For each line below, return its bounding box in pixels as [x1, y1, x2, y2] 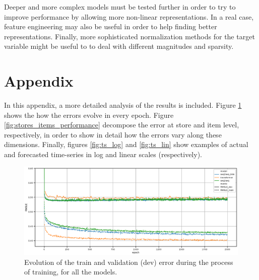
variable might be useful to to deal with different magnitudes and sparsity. [4, 41, 234, 51]
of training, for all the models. [24, 266, 117, 277]
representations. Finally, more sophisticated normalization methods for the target [4, 31, 255, 41]
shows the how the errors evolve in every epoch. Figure [4, 109, 174, 120]
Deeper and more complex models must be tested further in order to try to [4, 2, 236, 12]
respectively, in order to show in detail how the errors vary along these [4, 129, 222, 139]
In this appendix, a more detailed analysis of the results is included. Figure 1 [4, 100, 242, 110]
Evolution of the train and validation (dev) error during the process [24, 256, 233, 267]
